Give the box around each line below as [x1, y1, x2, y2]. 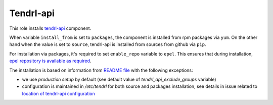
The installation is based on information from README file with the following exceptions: [9, 67, 193, 73]
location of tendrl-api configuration [22, 90, 96, 96]
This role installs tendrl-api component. [9, 25, 92, 31]
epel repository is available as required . [9, 58, 92, 64]
